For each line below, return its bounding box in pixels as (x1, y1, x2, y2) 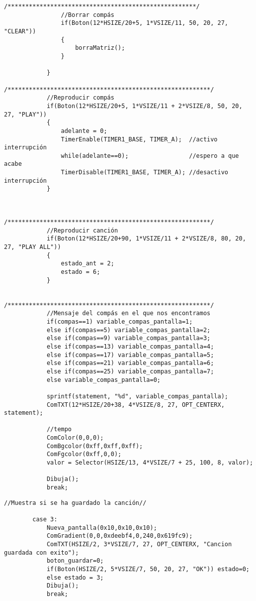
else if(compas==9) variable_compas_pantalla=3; (46, 335, 211, 342)
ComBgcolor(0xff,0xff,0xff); (46, 442, 143, 450)
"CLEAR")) (4, 27, 36, 35)
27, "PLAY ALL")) (4, 243, 61, 251)
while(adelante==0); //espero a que (61, 152, 239, 159)
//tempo (46, 426, 72, 433)
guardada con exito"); (4, 549, 79, 556)
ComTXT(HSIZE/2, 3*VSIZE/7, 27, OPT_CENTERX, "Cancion (46, 541, 232, 548)
